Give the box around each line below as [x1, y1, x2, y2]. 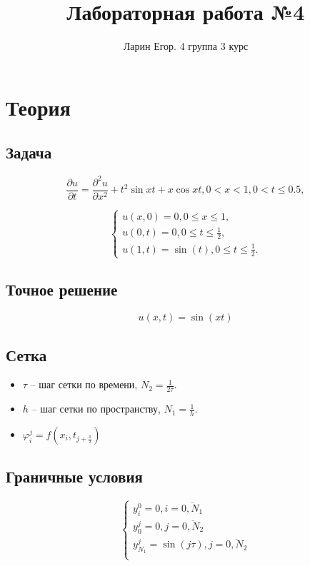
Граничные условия [6, 465, 143, 487]
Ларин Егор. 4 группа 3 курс [123, 39, 249, 54]
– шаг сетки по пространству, [31, 401, 161, 416]
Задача [6, 141, 52, 163]
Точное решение [6, 278, 118, 300]
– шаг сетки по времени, [30, 377, 138, 392]
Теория [6, 92, 71, 121]
